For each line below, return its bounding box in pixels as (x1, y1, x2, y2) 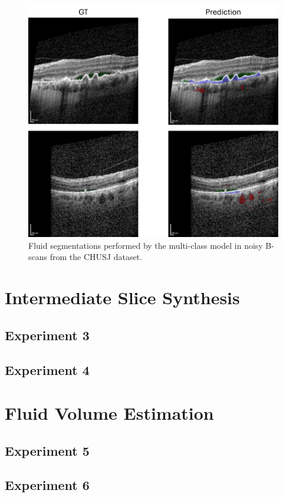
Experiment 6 (5, 476, 90, 494)
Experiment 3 (5, 325, 90, 344)
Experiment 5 (5, 441, 90, 459)
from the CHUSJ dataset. (50, 251, 142, 263)
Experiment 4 (5, 360, 90, 378)
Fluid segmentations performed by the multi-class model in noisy (28, 239, 263, 251)
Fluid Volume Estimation (5, 401, 214, 425)
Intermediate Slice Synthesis (5, 285, 240, 310)
